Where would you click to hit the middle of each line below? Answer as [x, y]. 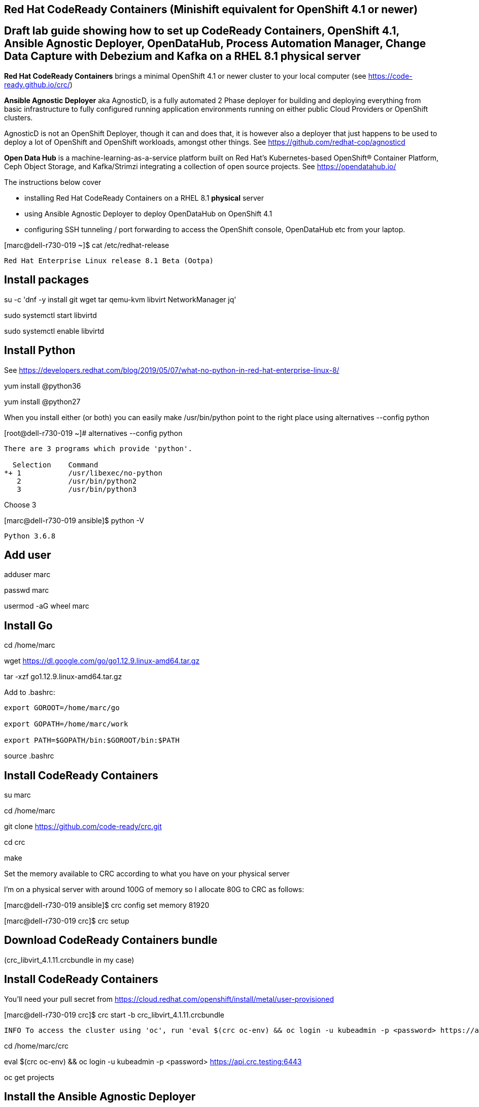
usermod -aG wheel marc [47, 606]
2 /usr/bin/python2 [77, 481]
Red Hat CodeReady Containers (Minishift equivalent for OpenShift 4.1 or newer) [211, 9]
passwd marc [27, 590]
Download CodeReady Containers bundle [111, 940]
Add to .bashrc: [30, 692]
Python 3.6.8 [30, 536]
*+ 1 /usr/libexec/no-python [83, 473]
